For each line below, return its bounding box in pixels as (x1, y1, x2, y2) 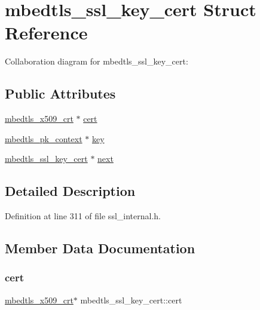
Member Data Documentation (5, 239, 195, 257)
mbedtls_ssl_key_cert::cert (80, 293, 182, 306)
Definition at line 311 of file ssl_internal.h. (5, 210, 161, 222)
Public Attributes (5, 84, 116, 103)
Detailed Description (5, 182, 136, 200)
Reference (5, 20, 88, 45)
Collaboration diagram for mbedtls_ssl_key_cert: (5, 55, 188, 67)
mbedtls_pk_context (5, 132, 82, 145)
